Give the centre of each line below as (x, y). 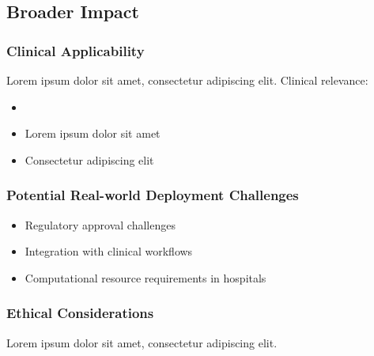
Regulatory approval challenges (100, 224)
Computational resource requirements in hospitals (145, 277)
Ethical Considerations (80, 313)
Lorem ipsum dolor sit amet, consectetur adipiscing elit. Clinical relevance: (187, 80)
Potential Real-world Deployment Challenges (153, 195)
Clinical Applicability (76, 50)
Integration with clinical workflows (109, 251)
